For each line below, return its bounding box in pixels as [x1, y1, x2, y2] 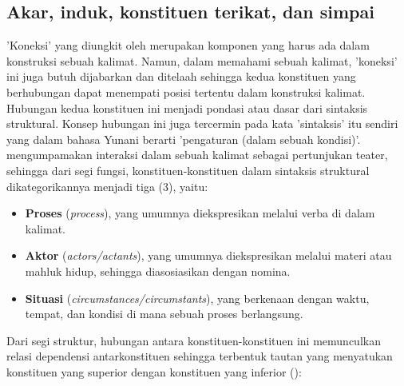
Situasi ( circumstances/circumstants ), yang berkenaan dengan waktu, [25, 289, 370, 306]
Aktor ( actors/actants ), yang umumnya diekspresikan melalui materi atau [25, 247, 392, 264]
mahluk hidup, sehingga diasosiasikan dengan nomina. [25, 262, 291, 279]
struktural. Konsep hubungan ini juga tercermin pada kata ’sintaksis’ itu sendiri [6, 115, 398, 132]
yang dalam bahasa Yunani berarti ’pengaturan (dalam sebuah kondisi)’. [6, 130, 361, 147]
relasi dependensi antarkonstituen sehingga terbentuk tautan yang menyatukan [6, 348, 393, 364]
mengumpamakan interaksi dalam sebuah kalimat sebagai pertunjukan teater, [6, 146, 388, 163]
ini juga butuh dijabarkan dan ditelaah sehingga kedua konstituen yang [6, 68, 356, 85]
